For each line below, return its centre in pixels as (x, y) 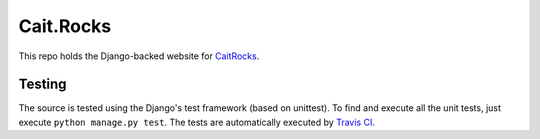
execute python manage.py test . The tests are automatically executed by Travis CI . (196, 122)
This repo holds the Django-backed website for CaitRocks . (139, 56)
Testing (42, 84)
